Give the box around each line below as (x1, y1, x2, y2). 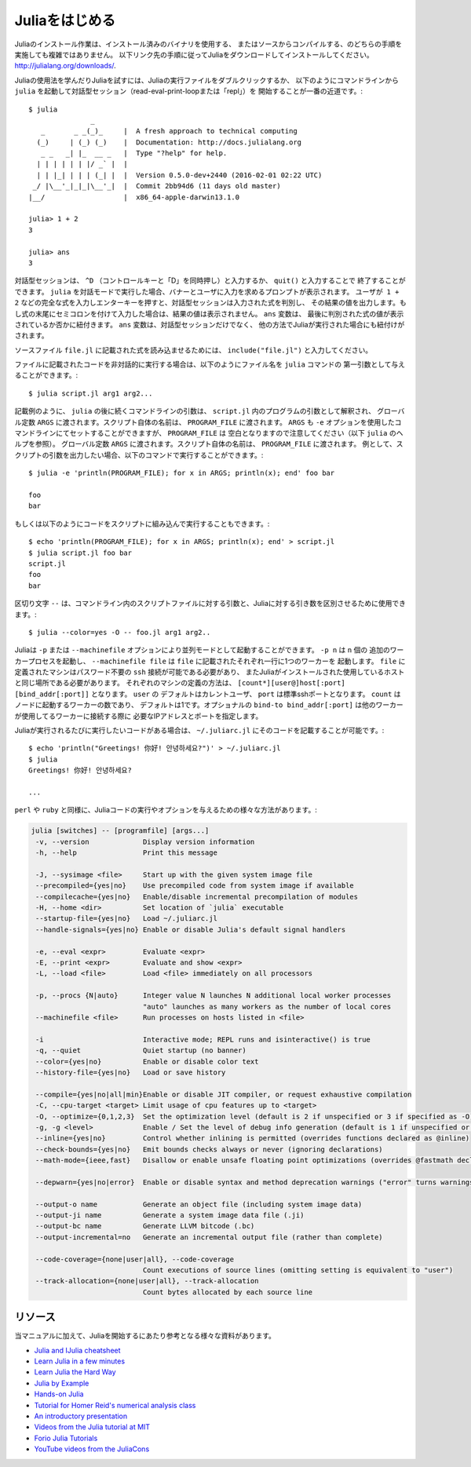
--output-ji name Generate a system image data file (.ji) (35, 1211, 305, 1220)
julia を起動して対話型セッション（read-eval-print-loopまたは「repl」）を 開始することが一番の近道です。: (14, 86, 363, 96)
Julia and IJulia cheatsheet (34, 1345, 121, 1355)
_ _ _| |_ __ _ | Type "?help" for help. (40, 149, 228, 158)
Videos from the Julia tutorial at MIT (34, 1422, 151, 1432)
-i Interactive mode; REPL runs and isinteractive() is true (35, 1035, 371, 1044)
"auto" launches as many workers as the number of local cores (142, 1002, 392, 1011)
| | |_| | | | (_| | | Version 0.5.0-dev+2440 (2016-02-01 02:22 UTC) (36, 170, 323, 180)
